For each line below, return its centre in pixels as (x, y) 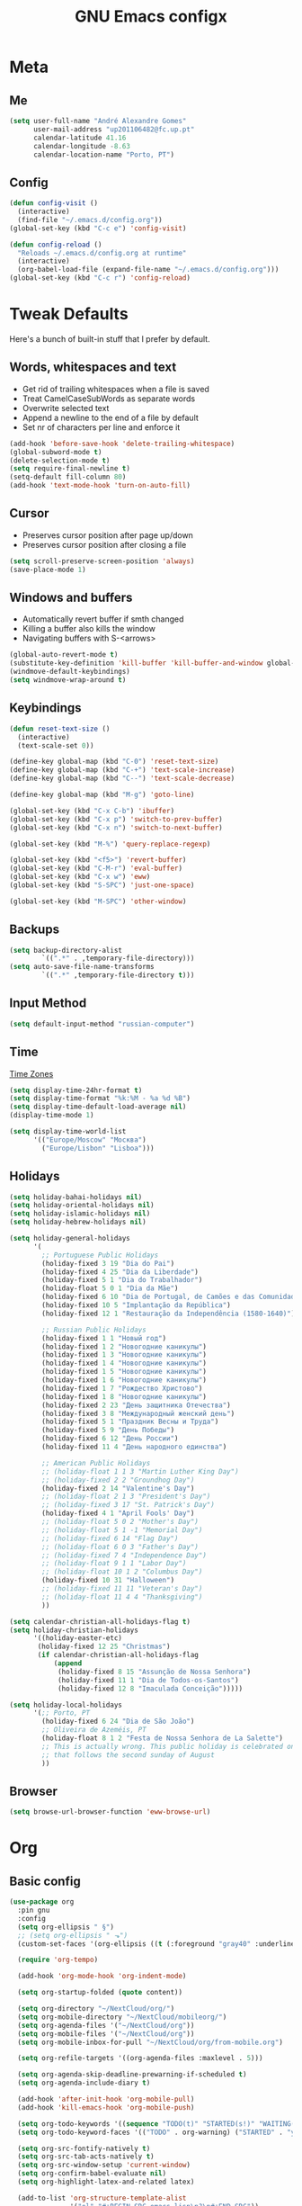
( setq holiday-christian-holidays (74, 1630)
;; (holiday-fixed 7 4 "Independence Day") (124, 1555)
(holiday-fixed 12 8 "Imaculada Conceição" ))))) (150, 1689)
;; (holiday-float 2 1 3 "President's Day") (126, 1497)
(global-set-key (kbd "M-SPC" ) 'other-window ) (98, 901)
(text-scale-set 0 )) (56, 745)
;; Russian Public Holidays (94, 1330)
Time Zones (31, 1073)
